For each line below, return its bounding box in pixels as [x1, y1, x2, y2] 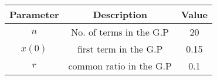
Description [93, 8, 147, 21]
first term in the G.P [77, 42, 163, 55]
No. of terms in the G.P [71, 25, 169, 39]
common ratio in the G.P [68, 59, 172, 72]
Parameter [9, 8, 59, 21]
